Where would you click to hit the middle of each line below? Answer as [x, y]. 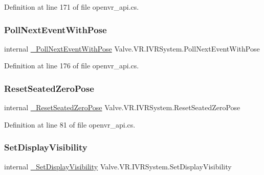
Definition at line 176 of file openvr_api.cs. [72, 66]
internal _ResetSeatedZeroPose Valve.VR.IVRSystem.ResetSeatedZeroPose [122, 107]
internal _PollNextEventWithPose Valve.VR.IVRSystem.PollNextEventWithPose [132, 48]
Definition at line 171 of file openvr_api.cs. [72, 7]
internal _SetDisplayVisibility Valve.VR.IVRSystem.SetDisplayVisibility [118, 166]
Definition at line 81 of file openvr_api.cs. [70, 124]
